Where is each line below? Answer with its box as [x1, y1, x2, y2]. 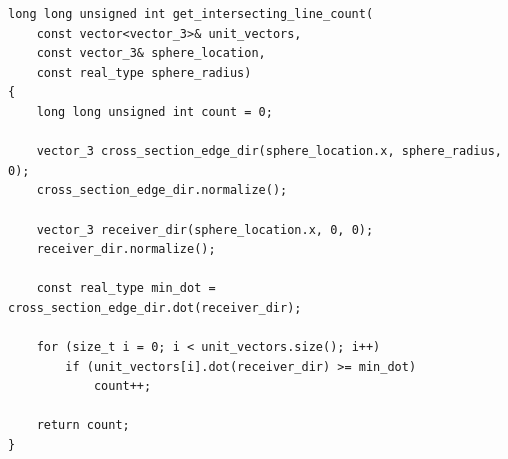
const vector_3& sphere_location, [36, 46, 266, 61]
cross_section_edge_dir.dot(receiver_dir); [8, 300, 302, 315]
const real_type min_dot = [36, 281, 216, 296]
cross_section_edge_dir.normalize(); [36, 183, 288, 198]
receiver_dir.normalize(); [36, 242, 216, 257]
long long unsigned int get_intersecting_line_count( [8, 7, 374, 21]
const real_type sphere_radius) [36, 65, 252, 80]
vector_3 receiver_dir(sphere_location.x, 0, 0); [36, 222, 374, 237]
